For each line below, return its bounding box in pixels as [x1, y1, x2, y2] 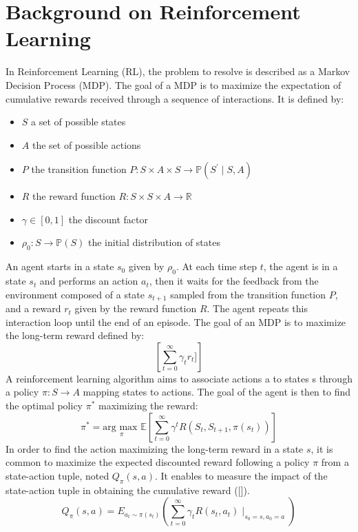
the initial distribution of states [87, 235, 220, 249]
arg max [103, 422, 138, 432]
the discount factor [68, 212, 148, 226]
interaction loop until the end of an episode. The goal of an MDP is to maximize [6, 314, 346, 329]
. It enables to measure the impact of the [155, 468, 328, 482]
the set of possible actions [32, 137, 141, 152]
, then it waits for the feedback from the [149, 274, 319, 288]
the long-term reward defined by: [6, 328, 145, 342]
